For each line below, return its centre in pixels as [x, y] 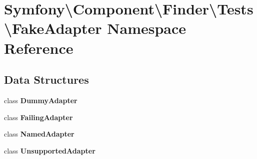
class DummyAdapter [41, 100]
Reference [39, 48]
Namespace [147, 28]
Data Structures [46, 79]
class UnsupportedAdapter [50, 150]
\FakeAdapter [53, 28]
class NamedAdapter [39, 134]
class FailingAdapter [38, 117]
